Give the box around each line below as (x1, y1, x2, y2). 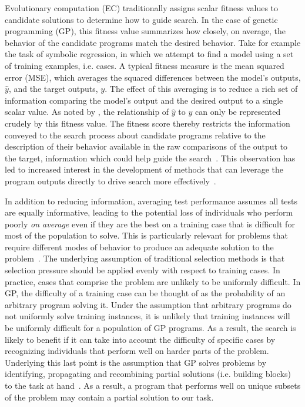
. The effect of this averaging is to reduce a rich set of (105, 82, 298, 95)
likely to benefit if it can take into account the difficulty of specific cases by (5, 333, 276, 345)
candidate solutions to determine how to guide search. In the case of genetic (5, 13, 278, 25)
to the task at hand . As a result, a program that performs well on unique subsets (5, 379, 301, 391)
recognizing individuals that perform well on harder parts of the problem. (5, 345, 269, 357)
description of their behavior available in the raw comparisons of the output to (5, 140, 288, 153)
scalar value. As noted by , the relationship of (5, 105, 169, 118)
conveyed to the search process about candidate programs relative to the (5, 128, 266, 141)
